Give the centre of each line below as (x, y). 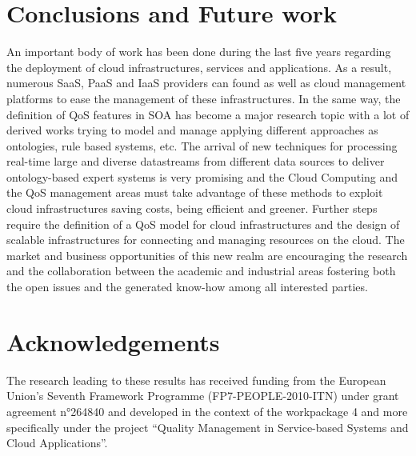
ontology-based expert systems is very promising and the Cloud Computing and (202, 176)
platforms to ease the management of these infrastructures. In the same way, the (204, 98)
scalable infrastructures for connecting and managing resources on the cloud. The (206, 240)
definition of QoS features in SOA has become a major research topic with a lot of (208, 114)
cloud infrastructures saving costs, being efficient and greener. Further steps (192, 208)
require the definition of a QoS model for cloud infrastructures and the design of (203, 224)
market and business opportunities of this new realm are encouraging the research (207, 255)
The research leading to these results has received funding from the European (196, 380)
